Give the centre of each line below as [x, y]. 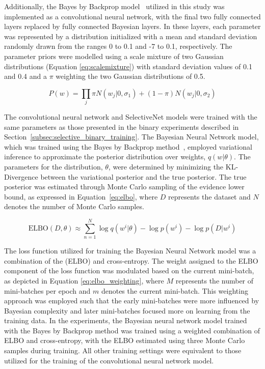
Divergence [21, 176]
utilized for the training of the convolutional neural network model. [109, 360]
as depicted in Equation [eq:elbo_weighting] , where [84, 280]
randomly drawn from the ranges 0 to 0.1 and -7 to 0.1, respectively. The [118, 46]
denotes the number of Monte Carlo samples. [74, 206]
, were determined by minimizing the [166, 167]
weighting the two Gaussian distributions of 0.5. [130, 76]
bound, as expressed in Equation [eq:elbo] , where [81, 196]
